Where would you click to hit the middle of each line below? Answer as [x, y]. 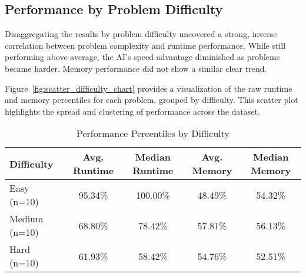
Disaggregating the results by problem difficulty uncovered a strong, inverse [141, 34]
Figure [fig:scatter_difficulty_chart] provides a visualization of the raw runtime [149, 88]
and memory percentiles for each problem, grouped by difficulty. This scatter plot [152, 100]
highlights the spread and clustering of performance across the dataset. [132, 111]
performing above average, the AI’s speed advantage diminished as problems [142, 57]
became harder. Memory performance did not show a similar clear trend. [136, 68]
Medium [26, 219]
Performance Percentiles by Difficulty [153, 134]
